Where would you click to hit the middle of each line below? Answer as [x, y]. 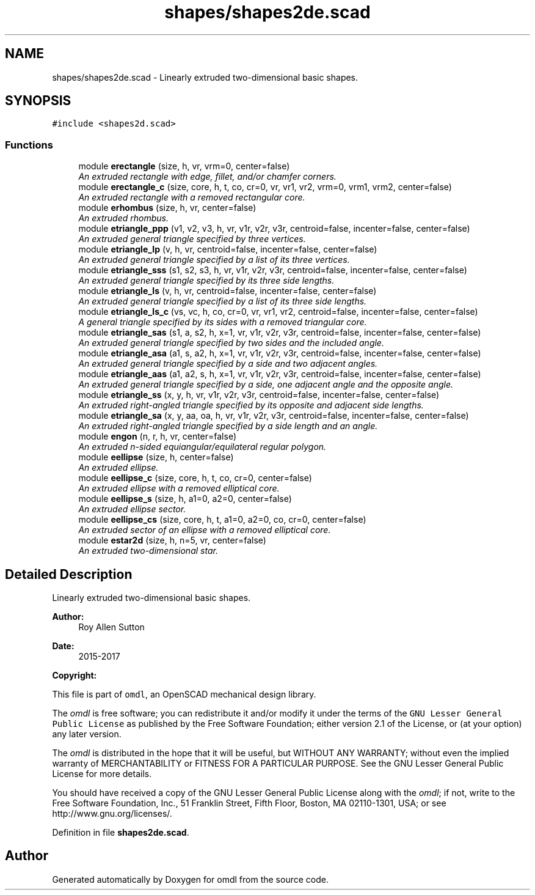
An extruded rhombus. [123, 218]
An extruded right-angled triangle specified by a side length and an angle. [228, 426]
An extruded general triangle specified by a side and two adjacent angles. [228, 364]
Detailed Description [69, 574]
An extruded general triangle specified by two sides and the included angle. [231, 343]
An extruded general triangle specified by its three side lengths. [206, 281]
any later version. [87, 734]
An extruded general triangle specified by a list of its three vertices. [214, 260]
